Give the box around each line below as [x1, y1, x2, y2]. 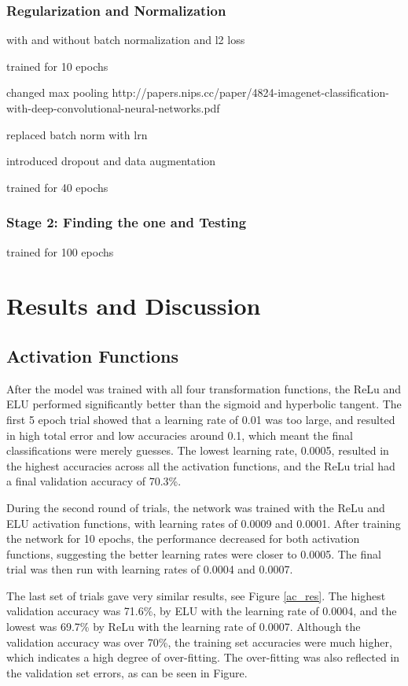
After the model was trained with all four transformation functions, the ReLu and [6, 380, 402, 396]
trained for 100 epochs [6, 243, 114, 260]
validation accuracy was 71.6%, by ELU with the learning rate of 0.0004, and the [6, 603, 397, 619]
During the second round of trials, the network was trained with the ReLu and [6, 499, 385, 515]
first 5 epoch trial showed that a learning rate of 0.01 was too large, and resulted [6, 411, 395, 427]
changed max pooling [6, 84, 108, 101]
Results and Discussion [6, 290, 261, 322]
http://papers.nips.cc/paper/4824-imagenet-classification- [112, 84, 389, 101]
